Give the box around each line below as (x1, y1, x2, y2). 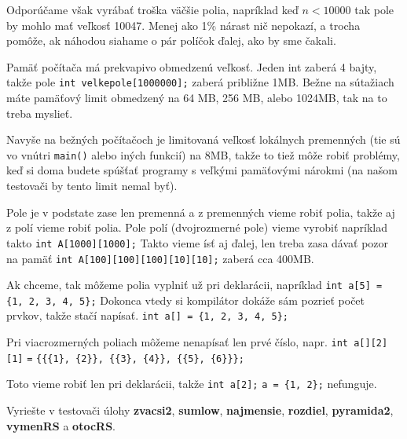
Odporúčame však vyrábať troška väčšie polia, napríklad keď (6, 2, 299, 17)
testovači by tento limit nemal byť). (6, 177, 178, 194)
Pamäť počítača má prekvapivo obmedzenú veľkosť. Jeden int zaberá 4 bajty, (6, 58, 377, 75)
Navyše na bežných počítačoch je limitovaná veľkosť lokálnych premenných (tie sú (6, 131, 401, 148)
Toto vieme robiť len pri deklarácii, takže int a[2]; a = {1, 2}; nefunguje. (6, 375, 377, 392)
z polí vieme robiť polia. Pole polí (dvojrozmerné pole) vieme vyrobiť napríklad (6, 219, 388, 236)
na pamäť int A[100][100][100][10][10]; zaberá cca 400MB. (6, 250, 314, 266)
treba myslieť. (6, 104, 73, 121)
